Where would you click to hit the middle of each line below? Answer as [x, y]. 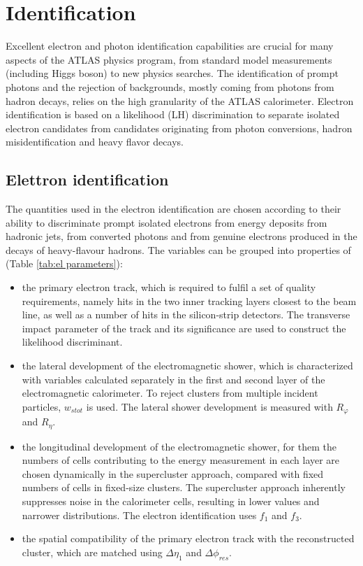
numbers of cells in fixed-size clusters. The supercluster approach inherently [184, 487]
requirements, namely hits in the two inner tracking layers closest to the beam [189, 300]
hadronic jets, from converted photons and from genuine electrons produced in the [181, 236]
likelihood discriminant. [72, 342]
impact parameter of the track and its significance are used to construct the [184, 328]
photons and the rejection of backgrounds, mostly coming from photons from [170, 86]
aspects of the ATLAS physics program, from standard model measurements [169, 59]
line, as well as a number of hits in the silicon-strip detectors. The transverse [186, 314]
